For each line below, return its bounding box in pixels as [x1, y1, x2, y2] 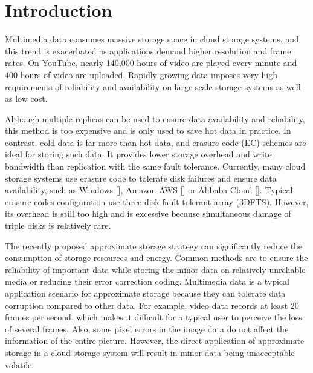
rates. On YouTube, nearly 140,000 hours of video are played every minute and [5, 56, 297, 69]
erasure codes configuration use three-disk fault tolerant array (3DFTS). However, [5, 195, 309, 208]
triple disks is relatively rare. [5, 219, 111, 232]
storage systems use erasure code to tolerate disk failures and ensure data [5, 171, 277, 184]
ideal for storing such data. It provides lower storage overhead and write [5, 148, 272, 160]
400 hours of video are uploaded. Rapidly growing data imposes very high [5, 68, 277, 81]
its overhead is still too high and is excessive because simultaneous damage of [5, 207, 291, 220]
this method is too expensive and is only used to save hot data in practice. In [5, 124, 291, 137]
